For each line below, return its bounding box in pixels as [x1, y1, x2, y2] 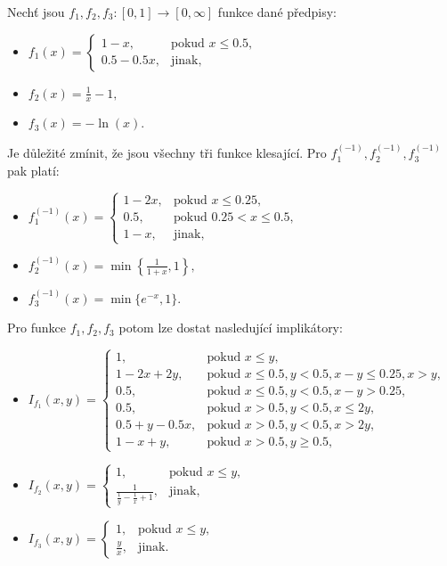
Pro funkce [7, 318, 66, 337]
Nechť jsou [7, 3, 65, 21]
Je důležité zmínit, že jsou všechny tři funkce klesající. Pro [7, 144, 327, 162]
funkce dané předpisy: [217, 3, 337, 21]
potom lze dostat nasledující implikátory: [118, 318, 343, 337]
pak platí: [7, 160, 60, 179]
